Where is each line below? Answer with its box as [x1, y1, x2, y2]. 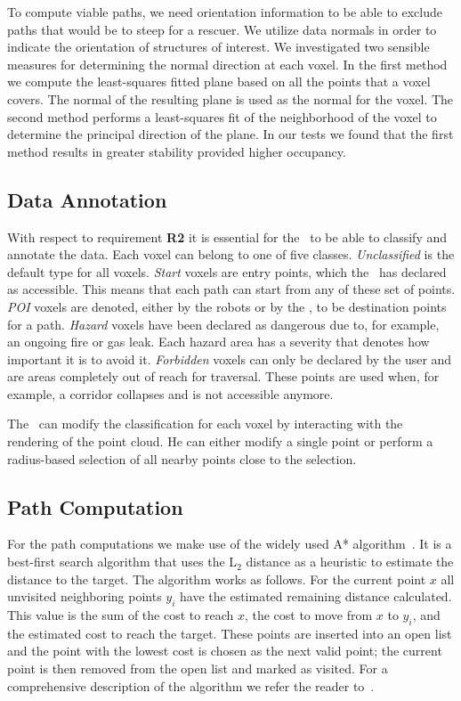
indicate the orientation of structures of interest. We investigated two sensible [7, 37, 430, 56]
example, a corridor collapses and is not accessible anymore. [7, 384, 334, 403]
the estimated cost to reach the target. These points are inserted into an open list [7, 624, 452, 642]
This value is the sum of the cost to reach [7, 606, 234, 624]
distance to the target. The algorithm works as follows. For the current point [7, 569, 426, 588]
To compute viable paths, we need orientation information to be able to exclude [7, 3, 442, 20]
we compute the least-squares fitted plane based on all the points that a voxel [7, 72, 431, 91]
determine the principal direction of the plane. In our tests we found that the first [7, 125, 454, 143]
